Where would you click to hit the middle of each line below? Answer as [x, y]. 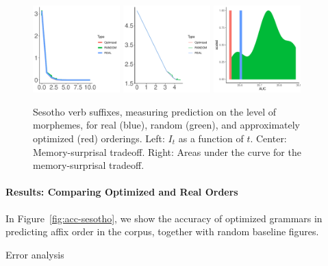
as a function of [211, 138]
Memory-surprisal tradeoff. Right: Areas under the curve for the [167, 151]
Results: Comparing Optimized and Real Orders [122, 192]
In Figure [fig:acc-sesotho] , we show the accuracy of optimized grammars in [164, 218]
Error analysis [35, 254]
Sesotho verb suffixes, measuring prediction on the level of [155, 111]
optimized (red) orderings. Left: [99, 138]
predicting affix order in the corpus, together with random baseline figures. [162, 231]
